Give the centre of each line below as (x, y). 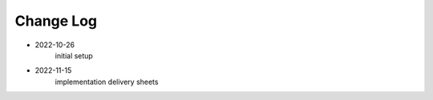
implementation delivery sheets (107, 82)
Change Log (56, 21)
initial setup (74, 55)
